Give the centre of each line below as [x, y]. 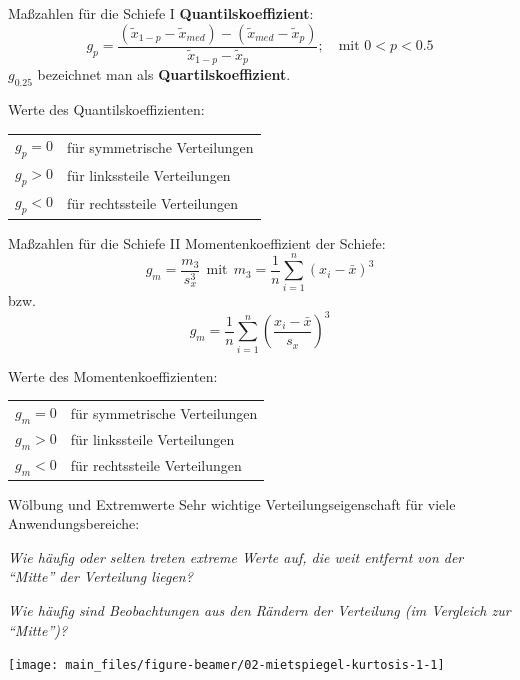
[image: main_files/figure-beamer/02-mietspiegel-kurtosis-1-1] [226, 665]
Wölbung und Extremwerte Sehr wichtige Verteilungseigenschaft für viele [232, 503]
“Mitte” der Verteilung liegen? [100, 576]
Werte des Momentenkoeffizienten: [113, 375]
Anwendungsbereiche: [74, 523]
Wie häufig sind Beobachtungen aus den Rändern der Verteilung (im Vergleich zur [259, 609]
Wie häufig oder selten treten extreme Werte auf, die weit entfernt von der [236, 556]
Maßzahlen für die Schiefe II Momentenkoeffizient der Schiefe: [197, 242]
